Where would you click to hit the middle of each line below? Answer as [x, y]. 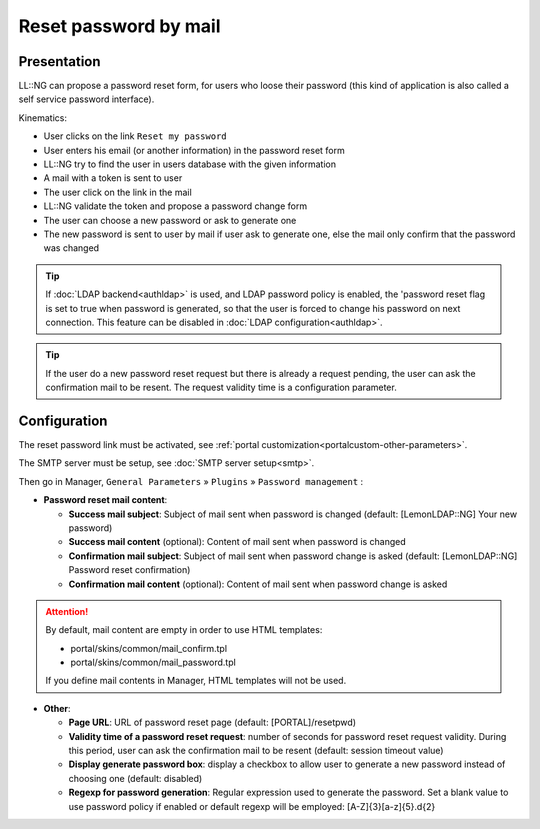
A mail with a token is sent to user [113, 178]
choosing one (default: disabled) [135, 778]
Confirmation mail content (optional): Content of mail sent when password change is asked [258, 584]
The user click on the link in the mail [117, 192]
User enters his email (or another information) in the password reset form [194, 150]
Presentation [59, 61]
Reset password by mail [119, 26]
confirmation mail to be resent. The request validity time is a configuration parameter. [221, 387]
